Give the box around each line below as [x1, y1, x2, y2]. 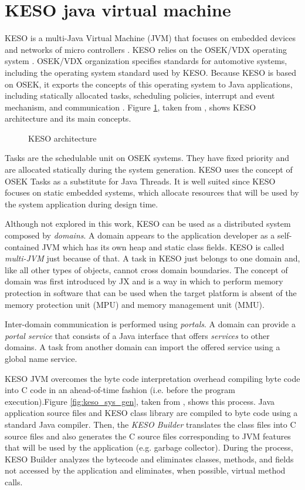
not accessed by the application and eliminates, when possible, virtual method [5, 464, 286, 476]
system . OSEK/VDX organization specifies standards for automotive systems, [5, 55, 287, 67]
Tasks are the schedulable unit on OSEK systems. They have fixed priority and [5, 152, 289, 164]
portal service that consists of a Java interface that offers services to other [5, 329, 270, 341]
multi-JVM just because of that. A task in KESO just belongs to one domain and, [5, 252, 300, 264]
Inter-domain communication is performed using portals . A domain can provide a [5, 318, 296, 330]
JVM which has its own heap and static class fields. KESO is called [42, 240, 284, 253]
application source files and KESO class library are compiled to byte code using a [5, 407, 298, 419]
